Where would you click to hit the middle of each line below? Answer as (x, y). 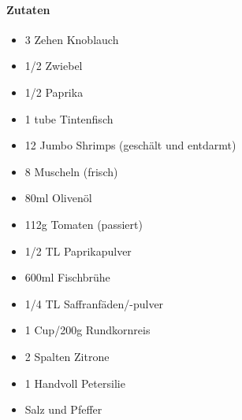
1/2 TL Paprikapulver (78, 251)
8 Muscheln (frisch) (71, 171)
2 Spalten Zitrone (67, 356)
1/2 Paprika (54, 92)
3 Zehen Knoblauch (72, 39)
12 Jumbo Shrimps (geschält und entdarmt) (130, 145)
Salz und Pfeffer (63, 409)
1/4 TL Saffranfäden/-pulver (94, 303)
